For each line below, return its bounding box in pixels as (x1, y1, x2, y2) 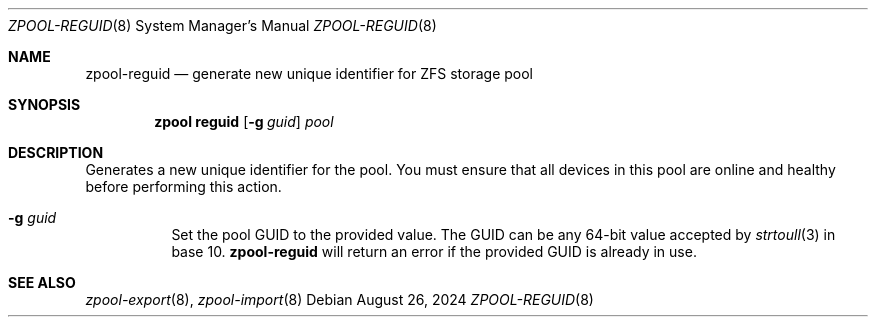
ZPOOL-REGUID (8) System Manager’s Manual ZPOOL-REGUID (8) (8, 17, 437, 34)
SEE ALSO (8, 274, 76, 291)
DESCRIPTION (8, 144, 104, 161)
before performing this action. (85, 178, 282, 195)
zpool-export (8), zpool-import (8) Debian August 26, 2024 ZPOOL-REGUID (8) (85, 291, 594, 308)
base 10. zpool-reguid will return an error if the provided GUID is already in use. (171, 243, 697, 260)
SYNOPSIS (8, 96, 81, 113)
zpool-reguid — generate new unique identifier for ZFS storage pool (85, 65, 534, 82)
